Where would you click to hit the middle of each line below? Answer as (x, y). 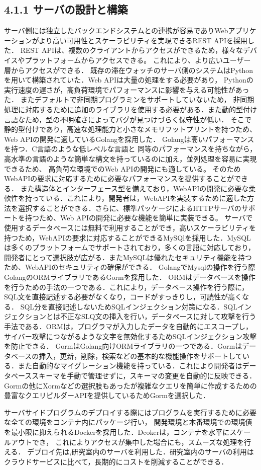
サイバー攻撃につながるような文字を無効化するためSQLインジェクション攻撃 (130, 336)
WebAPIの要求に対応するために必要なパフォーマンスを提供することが (119, 178)
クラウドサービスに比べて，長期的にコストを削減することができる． (116, 461)
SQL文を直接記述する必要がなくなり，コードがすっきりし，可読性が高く (123, 297)
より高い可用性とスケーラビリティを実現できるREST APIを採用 (143, 40)
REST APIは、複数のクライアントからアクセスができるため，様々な (132, 50)
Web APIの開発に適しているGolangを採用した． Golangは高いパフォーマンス (129, 139)
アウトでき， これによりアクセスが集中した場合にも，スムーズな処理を (127, 442)
